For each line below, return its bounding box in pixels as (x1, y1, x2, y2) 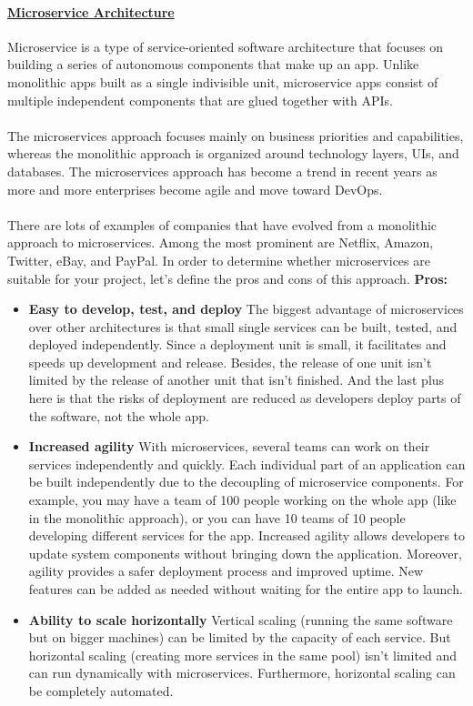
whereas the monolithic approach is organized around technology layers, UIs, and (7, 144, 459, 163)
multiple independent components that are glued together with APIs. (7, 90, 393, 109)
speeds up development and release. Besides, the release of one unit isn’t (28, 352, 432, 371)
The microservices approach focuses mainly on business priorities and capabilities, (7, 126, 464, 145)
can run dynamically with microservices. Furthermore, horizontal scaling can (28, 663, 456, 682)
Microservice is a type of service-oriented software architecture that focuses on (7, 36, 444, 55)
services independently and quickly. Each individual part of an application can (28, 454, 466, 473)
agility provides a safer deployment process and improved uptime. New (28, 561, 424, 580)
